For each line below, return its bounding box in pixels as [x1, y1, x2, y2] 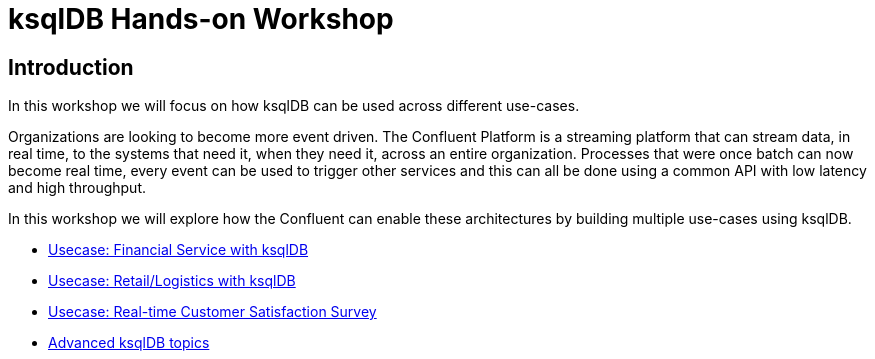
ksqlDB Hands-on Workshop [8, 2, 394, 36]
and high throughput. [8, 179, 147, 197]
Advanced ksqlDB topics [48, 334, 210, 352]
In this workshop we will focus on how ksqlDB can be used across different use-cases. [8, 97, 580, 115]
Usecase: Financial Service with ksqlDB [48, 241, 309, 259]
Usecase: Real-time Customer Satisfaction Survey [48, 303, 377, 321]
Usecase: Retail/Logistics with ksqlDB [48, 272, 296, 290]
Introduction [8, 54, 134, 80]
